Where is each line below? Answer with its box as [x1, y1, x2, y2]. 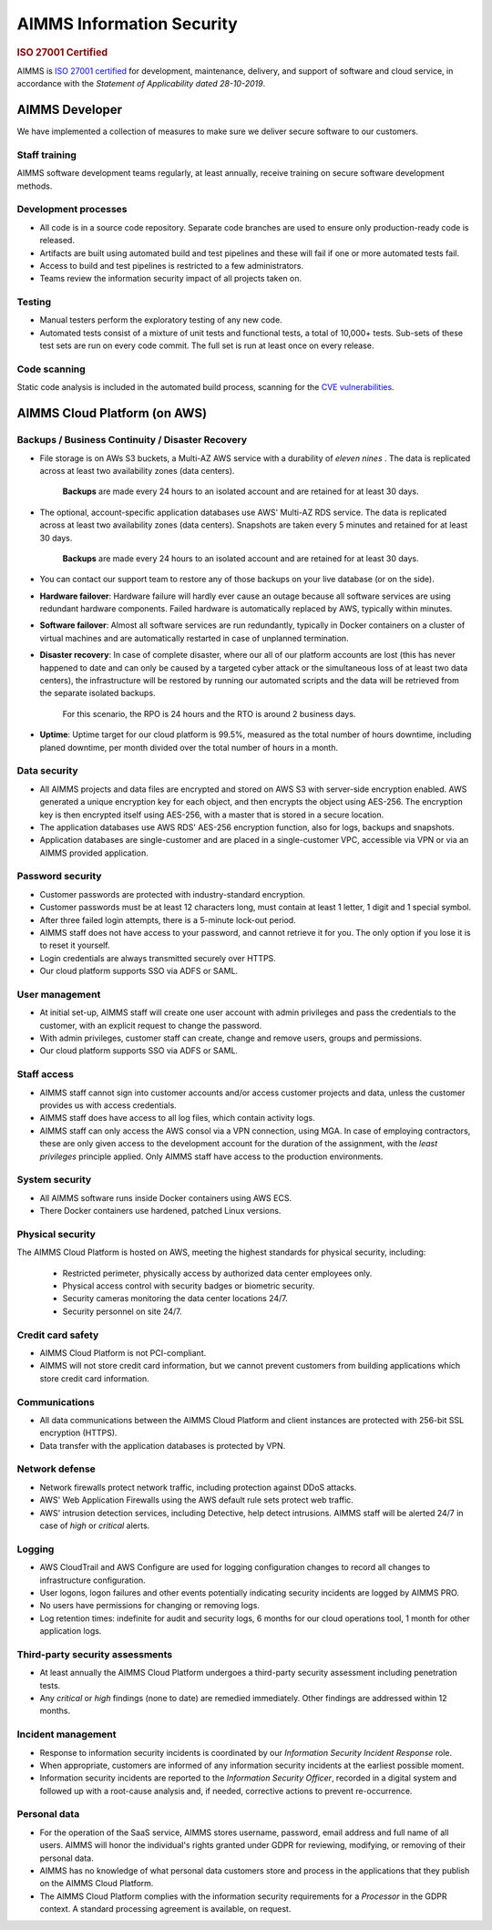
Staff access [16, 1068, 75, 1081]
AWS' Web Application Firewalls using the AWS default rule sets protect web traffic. [39, 1494, 354, 1505]
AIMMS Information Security [16, 14, 239, 34]
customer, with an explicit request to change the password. [39, 1020, 262, 1031]
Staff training [16, 149, 77, 161]
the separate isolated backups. [39, 688, 156, 699]
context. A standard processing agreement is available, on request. [39, 1904, 292, 1915]
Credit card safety [16, 1329, 99, 1341]
